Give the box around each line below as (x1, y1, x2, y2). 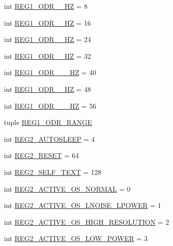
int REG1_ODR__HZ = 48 (4, 83, 91, 94)
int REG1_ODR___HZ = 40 (4, 67, 96, 78)
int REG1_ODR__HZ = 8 (4, 1, 87, 11)
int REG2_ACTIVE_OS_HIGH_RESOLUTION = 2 (4, 216, 169, 227)
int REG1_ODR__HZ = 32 (4, 50, 91, 61)
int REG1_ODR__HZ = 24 (4, 34, 91, 44)
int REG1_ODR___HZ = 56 (4, 100, 96, 111)
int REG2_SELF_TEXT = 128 (4, 166, 101, 177)
